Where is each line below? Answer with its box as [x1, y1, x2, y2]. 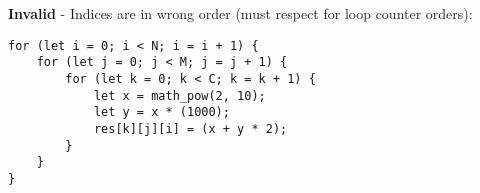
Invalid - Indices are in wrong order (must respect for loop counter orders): [8, 3, 473, 23]
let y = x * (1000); [93, 105, 230, 120]
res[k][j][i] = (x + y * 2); [93, 121, 288, 136]
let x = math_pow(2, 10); [93, 88, 266, 103]
